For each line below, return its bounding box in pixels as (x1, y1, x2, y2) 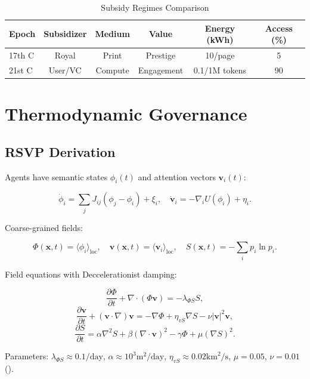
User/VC (48, 63, 82, 76)
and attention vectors (138, 170, 216, 183)
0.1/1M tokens (193, 63, 247, 76)
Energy (204, 21, 235, 34)
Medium (95, 27, 130, 40)
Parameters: (5, 350, 49, 362)
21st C (9, 63, 33, 76)
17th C (9, 49, 34, 61)
